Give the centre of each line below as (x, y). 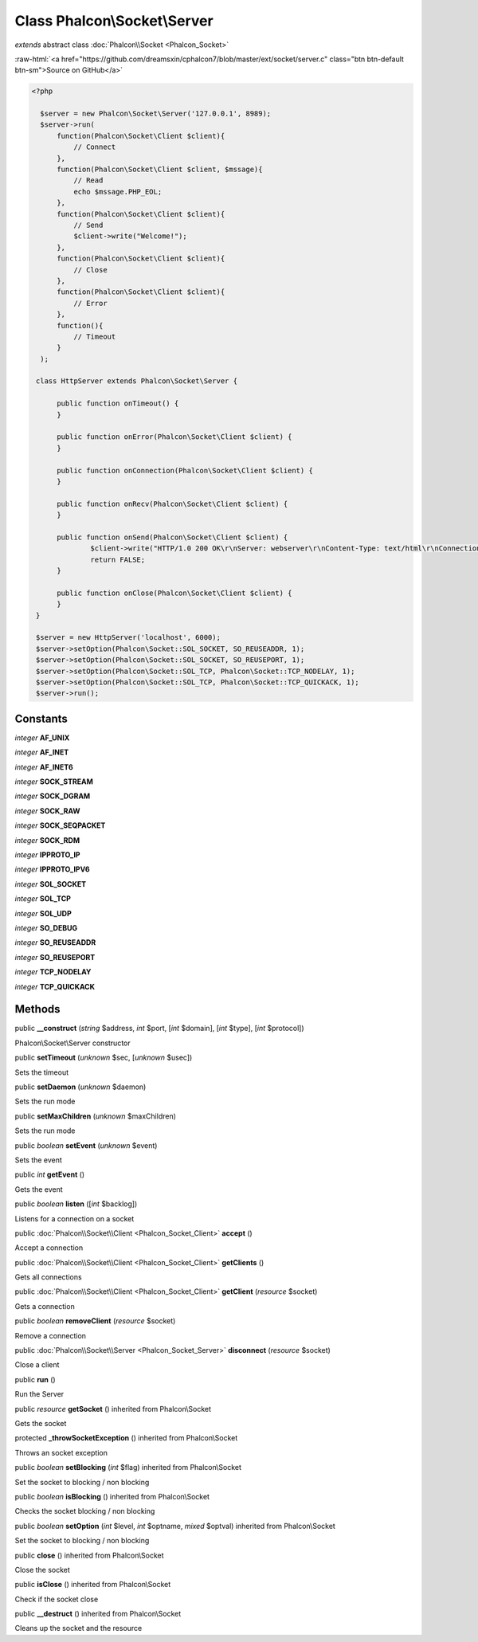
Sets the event (39, 1160)
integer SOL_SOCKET (51, 884)
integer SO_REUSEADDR (55, 942)
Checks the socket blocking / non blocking (85, 1511)
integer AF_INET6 (44, 767)
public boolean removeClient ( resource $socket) (95, 1321)
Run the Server (39, 1394)
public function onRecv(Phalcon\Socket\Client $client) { (172, 504)
